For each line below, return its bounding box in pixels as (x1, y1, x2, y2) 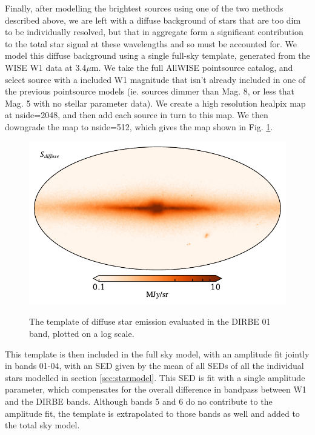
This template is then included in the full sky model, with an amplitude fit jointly (5, 347, 310, 360)
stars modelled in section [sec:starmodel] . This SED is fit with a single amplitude (5, 371, 305, 384)
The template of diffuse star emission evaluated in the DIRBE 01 (29, 315, 271, 328)
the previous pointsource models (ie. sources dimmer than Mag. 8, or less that (5, 85, 294, 98)
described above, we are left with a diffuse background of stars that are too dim (5, 13, 301, 26)
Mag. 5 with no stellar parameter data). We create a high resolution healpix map (5, 96, 306, 109)
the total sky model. (5, 419, 80, 431)
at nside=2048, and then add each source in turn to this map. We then (5, 108, 268, 121)
